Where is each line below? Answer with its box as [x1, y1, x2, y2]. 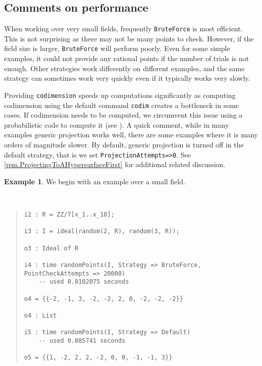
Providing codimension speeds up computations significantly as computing [4, 89, 236, 100]
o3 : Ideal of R [24, 244, 79, 252]
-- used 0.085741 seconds [38, 337, 126, 344]
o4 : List [24, 311, 57, 319]
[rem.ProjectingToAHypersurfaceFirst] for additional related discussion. [4, 159, 226, 170]
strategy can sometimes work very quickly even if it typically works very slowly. [4, 73, 250, 83]
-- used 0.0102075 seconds [38, 278, 129, 286]
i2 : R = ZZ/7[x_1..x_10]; [24, 211, 115, 219]
